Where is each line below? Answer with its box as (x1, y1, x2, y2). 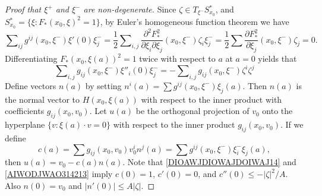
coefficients (5, 105, 45, 117)
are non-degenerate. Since (83, 3, 176, 15)
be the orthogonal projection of (135, 105, 250, 117)
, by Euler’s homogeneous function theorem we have (100, 15, 289, 27)
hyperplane (5, 118, 45, 131)
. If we (280, 118, 304, 131)
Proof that (5, 3, 42, 15)
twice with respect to (139, 52, 216, 65)
